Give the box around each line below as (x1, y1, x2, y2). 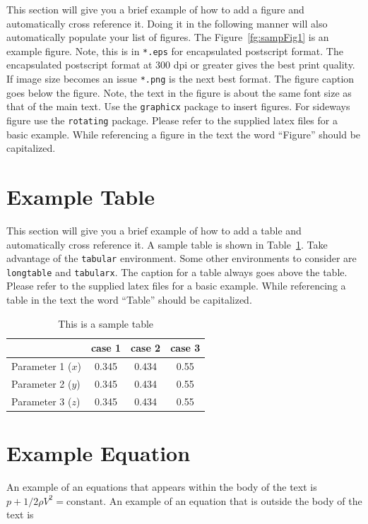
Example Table (6, 181, 155, 210)
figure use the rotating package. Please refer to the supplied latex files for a (6, 112, 338, 127)
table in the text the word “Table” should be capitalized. (6, 292, 252, 306)
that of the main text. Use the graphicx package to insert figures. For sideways (6, 99, 350, 114)
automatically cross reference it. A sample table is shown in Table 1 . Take (6, 237, 328, 251)
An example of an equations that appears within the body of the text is (6, 479, 317, 494)
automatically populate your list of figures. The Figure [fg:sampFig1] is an (6, 30, 329, 44)
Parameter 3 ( (11, 393, 72, 408)
